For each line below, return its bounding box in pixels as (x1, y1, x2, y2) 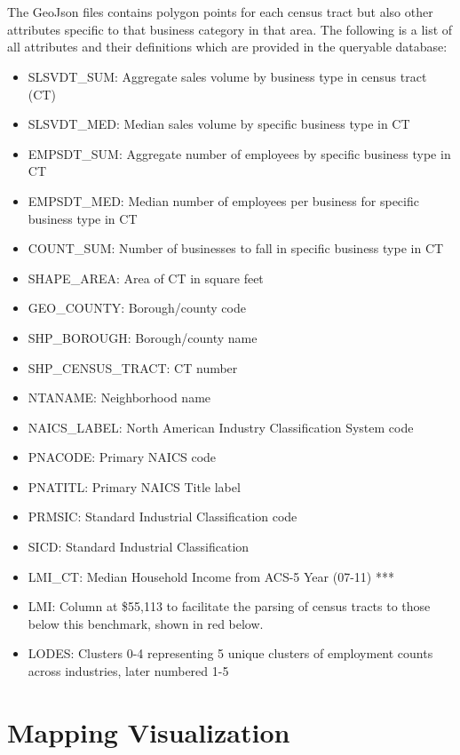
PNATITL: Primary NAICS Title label (28, 477, 241, 496)
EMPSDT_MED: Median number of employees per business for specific (28, 191, 419, 210)
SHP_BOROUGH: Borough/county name (28, 328, 258, 346)
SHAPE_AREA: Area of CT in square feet (28, 268, 264, 287)
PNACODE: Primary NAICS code (28, 448, 217, 466)
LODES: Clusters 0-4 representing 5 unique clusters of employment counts (28, 644, 433, 663)
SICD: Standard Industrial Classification (28, 537, 250, 556)
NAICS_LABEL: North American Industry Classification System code (28, 417, 414, 436)
